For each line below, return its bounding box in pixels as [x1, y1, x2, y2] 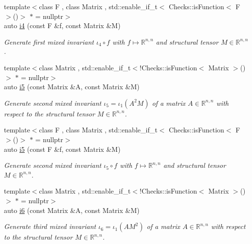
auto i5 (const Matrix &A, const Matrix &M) [4, 81, 140, 92]
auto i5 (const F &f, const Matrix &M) [4, 144, 121, 154]
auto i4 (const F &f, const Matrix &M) [4, 20, 121, 31]
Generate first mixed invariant [4, 36, 94, 47]
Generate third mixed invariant [4, 221, 96, 231]
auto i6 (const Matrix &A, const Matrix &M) [4, 205, 140, 215]
